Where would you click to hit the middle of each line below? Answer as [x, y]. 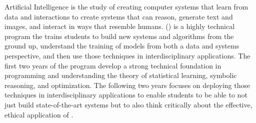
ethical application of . [39, 114]
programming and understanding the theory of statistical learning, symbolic [121, 75]
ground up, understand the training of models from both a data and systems [122, 46]
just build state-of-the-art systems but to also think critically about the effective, [128, 104]
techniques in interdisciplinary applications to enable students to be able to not [126, 95]
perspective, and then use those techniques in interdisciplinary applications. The [127, 55]
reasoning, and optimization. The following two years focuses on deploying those [127, 85]
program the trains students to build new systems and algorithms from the [119, 36]
